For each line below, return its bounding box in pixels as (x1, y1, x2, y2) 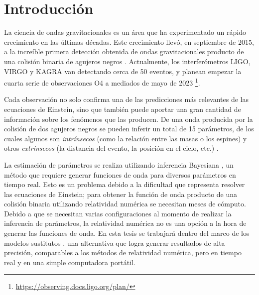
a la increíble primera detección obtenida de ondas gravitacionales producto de (4, 46, 244, 57)
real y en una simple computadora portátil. (4, 257, 135, 267)
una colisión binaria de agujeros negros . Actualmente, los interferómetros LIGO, (4, 56, 251, 66)
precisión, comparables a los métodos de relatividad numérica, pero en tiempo (4, 247, 242, 258)
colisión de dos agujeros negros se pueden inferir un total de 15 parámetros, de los (4, 123, 254, 134)
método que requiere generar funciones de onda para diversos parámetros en (4, 169, 236, 180)
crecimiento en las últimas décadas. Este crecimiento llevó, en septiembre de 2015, (4, 36, 254, 47)
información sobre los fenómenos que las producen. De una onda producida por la (4, 113, 253, 124)
